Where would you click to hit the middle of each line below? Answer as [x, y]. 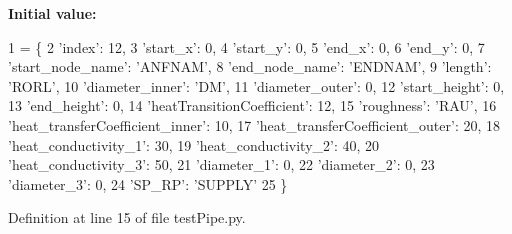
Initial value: [52, 13]
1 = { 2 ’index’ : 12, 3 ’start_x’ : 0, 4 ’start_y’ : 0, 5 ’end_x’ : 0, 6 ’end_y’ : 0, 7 [246, 46]
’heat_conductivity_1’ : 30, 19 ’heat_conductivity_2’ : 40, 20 [194, 144]
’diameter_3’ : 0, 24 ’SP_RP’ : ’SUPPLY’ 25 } [148, 183]
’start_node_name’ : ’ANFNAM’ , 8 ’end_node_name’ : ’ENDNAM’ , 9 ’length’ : [250, 66]
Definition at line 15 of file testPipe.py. [127, 217]
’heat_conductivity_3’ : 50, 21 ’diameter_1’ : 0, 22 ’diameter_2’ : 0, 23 [221, 164]
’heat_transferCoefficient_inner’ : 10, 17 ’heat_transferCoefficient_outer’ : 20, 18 [254, 124]
